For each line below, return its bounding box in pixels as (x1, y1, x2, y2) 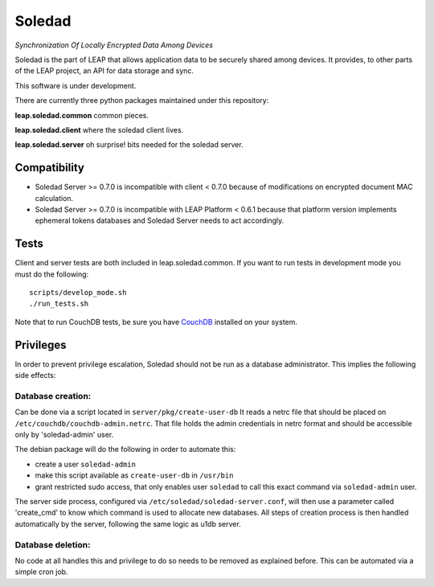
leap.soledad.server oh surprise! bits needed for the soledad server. (14, 140, 244, 150)
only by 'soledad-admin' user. (14, 430, 114, 440)
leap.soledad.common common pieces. (14, 110, 149, 120)
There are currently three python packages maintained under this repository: (14, 96, 269, 105)
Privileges (14, 338, 67, 351)
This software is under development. (14, 80, 137, 90)
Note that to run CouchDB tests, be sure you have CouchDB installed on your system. (14, 317, 297, 326)
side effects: (14, 371, 56, 380)
